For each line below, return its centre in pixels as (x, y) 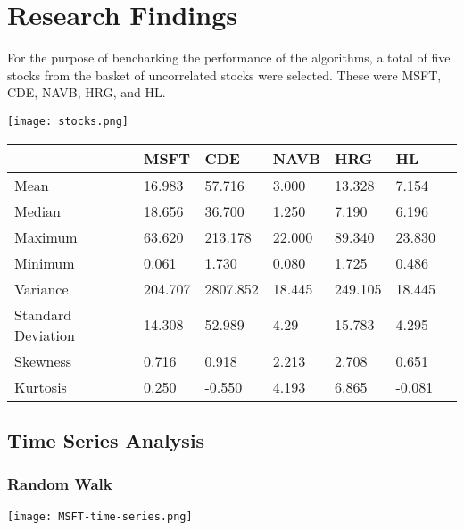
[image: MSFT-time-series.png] (100, 516)
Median (38, 211)
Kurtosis (41, 386)
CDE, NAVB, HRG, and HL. (87, 92)
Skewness (43, 360)
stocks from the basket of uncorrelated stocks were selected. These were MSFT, (224, 75)
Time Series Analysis (106, 439)
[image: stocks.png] (68, 121)
